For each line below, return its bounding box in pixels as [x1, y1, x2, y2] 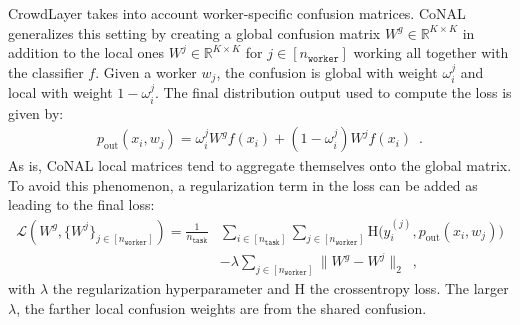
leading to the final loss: [8, 194, 155, 215]
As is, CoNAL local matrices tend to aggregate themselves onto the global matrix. [8, 155, 512, 176]
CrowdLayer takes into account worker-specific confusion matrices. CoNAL [8, 3, 466, 23]
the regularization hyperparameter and [52, 277, 290, 298]
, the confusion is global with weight [216, 61, 438, 82]
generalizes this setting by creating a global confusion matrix [8, 22, 381, 43]
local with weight [8, 82, 113, 103]
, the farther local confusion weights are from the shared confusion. [16, 297, 427, 318]
